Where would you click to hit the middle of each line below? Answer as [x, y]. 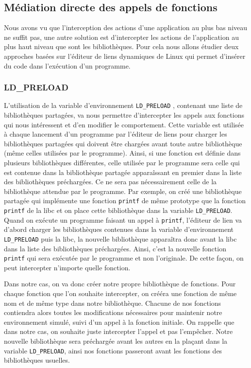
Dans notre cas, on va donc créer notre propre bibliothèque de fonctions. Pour [120, 284]
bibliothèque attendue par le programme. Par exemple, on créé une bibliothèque [123, 191]
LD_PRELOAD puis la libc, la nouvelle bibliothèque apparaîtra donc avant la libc [120, 238]
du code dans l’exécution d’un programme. [67, 65]
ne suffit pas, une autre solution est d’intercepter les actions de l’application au [121, 37]
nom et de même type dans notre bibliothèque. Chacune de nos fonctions [113, 303]
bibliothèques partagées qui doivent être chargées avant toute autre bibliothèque [123, 143]
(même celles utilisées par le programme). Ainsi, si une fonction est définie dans [122, 153]
